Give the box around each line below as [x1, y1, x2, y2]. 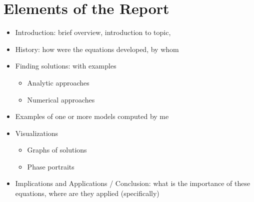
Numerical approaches [27, 94, 95, 104]
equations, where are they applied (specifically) [15, 188, 159, 198]
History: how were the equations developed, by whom [15, 43, 179, 54]
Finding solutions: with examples [15, 60, 116, 71]
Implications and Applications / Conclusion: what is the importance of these [15, 178, 250, 188]
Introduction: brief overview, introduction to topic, [15, 27, 171, 37]
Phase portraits [27, 161, 74, 171]
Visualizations [15, 127, 58, 138]
